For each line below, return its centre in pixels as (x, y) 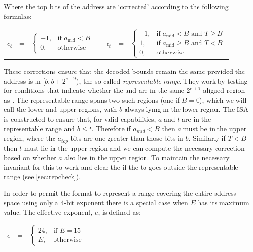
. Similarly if (207, 138)
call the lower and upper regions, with (61, 109)
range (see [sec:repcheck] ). (43, 176)
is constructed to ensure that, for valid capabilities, (80, 118)
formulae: (18, 16)
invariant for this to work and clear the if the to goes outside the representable (121, 167)
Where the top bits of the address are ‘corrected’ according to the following (116, 6)
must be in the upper (215, 128)
